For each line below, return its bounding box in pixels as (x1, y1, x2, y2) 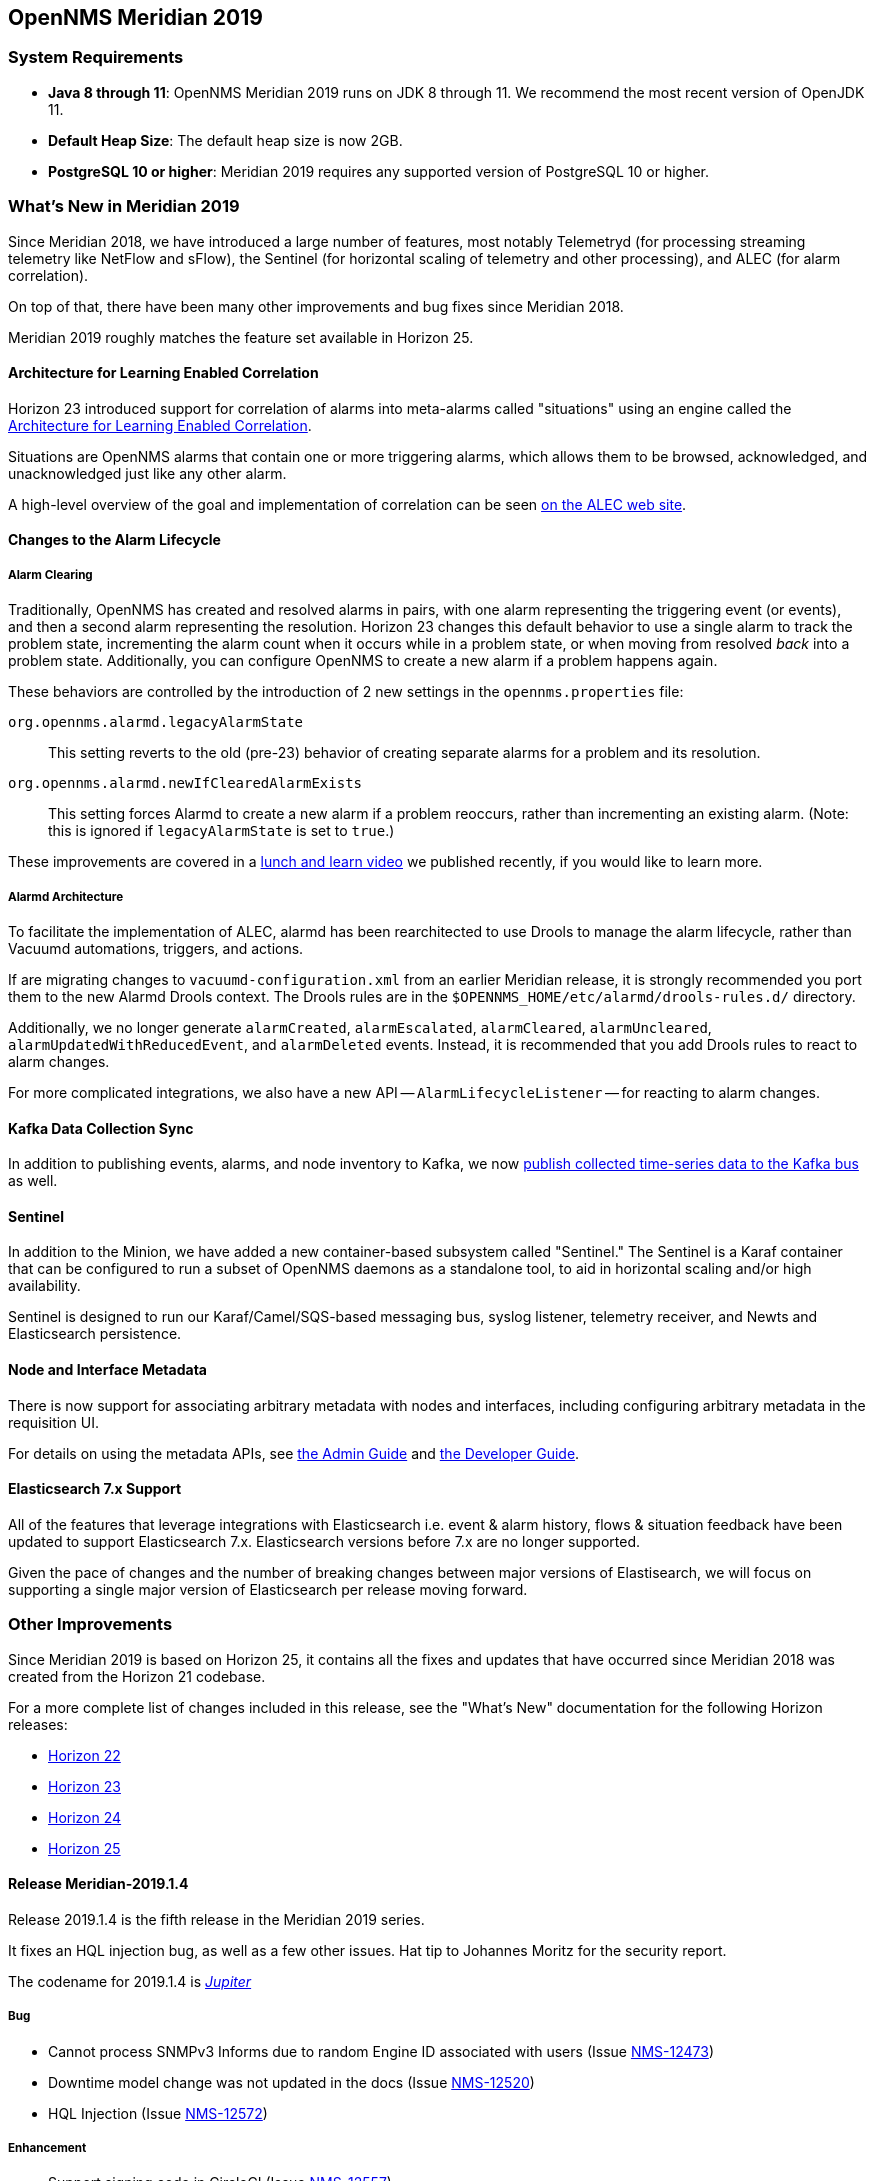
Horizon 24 (48, 1808, 122, 1826)
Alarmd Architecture (8, 889, 124, 904)
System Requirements (8, 47, 184, 68)
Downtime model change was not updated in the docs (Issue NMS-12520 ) (48, 2073, 535, 2091)
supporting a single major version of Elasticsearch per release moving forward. (8, 1580, 528, 1598)
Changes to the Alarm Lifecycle (8, 531, 221, 549)
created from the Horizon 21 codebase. (8, 1667, 266, 1685)
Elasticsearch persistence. (8, 1325, 182, 1343)
